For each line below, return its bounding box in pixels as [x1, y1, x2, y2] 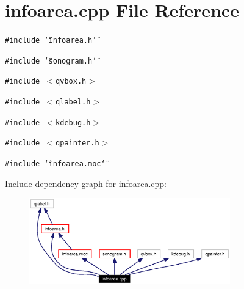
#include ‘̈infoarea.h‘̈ [5, 36, 97, 45]
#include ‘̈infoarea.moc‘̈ [5, 159, 106, 169]
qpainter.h [56, 139, 99, 148]
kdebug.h [56, 118, 91, 127]
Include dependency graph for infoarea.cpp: [5, 177, 167, 189]
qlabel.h [56, 98, 91, 107]
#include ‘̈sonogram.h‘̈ [5, 56, 97, 65]
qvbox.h [56, 77, 87, 86]
